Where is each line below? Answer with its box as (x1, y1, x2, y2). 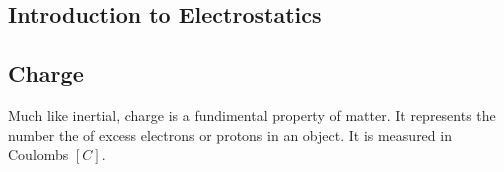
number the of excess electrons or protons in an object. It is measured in (8, 124, 452, 145)
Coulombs (8, 144, 69, 165)
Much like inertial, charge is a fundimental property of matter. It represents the (8, 104, 496, 125)
